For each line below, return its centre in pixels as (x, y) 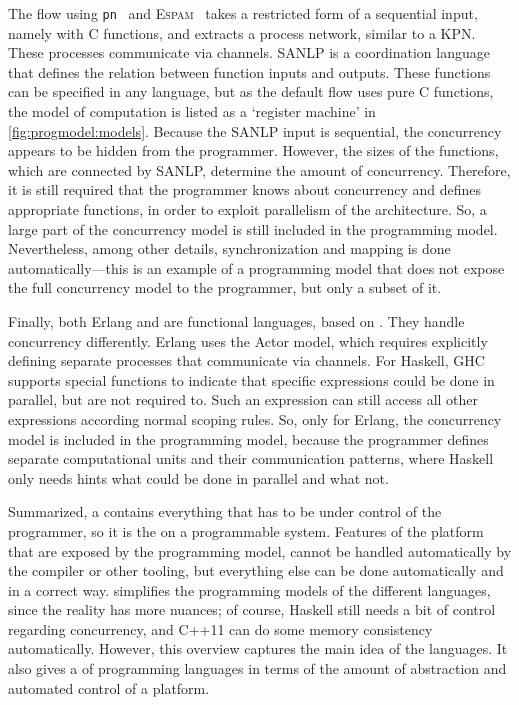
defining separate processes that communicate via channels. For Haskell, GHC (246, 360)
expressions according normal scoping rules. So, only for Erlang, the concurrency (255, 418)
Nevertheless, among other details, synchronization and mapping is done (229, 248)
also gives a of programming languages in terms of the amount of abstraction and (257, 668)
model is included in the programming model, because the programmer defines (248, 438)
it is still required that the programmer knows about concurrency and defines (245, 189)
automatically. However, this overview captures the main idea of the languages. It (258, 648)
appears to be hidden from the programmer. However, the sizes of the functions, (253, 150)
